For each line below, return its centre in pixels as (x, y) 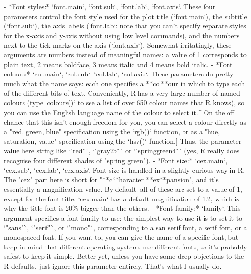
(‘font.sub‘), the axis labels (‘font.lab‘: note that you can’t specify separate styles (125, 26)
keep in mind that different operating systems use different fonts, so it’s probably (125, 246)
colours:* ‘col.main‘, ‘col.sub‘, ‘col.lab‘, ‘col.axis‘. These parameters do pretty (119, 74)
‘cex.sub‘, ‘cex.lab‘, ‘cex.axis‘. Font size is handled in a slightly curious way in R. (125, 170)
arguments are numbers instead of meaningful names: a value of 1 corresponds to (125, 54)
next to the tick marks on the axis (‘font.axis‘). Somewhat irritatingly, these (118, 45)
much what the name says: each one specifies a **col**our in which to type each (125, 83)
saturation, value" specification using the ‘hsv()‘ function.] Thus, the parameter (123, 141)
